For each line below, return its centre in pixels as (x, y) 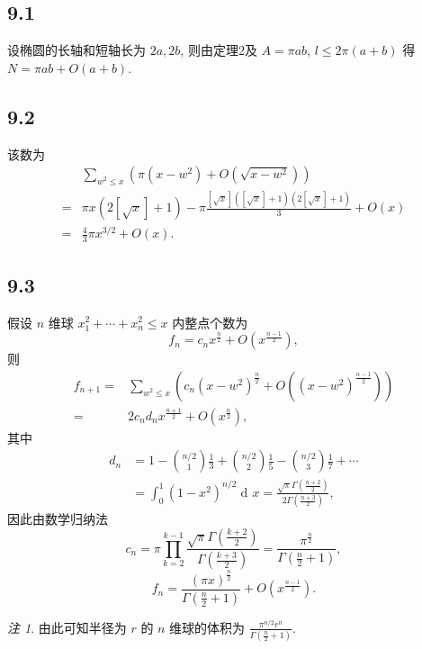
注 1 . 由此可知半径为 (67, 627)
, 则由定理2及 (219, 50)
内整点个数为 (210, 322)
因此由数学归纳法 (58, 519)
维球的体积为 (207, 627)
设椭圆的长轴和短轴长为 (76, 50)
